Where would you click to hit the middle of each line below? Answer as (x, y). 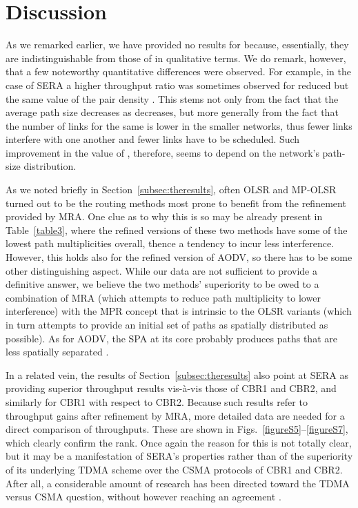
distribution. (50, 166)
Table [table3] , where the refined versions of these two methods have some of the (177, 229)
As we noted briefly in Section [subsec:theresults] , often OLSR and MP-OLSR (171, 189)
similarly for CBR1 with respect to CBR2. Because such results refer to (157, 401)
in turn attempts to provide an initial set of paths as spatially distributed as (167, 324)
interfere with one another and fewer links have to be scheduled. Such (153, 139)
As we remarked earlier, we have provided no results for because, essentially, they (177, 45)
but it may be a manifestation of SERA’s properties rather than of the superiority (179, 456)
